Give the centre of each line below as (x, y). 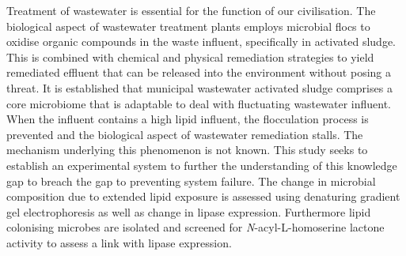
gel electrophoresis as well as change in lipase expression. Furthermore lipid (189, 211)
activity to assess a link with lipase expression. (119, 242)
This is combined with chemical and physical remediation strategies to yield (190, 56)
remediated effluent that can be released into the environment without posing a (199, 72)
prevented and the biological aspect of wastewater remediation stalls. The (185, 134)
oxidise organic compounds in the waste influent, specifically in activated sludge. (201, 41)
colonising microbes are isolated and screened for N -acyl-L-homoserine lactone (195, 227)
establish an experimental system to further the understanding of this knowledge (202, 165)
